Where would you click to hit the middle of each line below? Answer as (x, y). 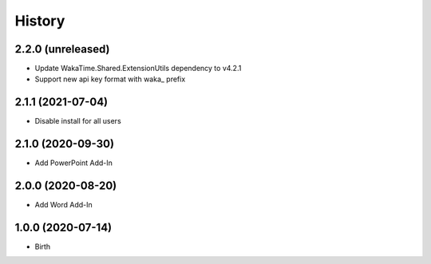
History (40, 21)
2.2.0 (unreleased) (63, 49)
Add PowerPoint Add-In (74, 163)
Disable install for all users (78, 121)
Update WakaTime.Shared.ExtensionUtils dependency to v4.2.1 (138, 69)
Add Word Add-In (64, 205)
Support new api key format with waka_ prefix (110, 79)
